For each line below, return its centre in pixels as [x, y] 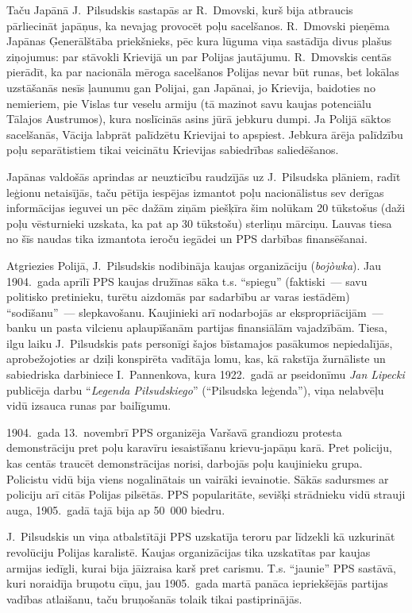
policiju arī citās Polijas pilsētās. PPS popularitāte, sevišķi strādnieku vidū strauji [206, 494]
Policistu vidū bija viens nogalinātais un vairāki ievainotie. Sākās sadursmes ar [198, 478]
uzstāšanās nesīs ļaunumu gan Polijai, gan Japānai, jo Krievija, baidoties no [191, 87]
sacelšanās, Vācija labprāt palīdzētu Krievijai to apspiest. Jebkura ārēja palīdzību [205, 134]
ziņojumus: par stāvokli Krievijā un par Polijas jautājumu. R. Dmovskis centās [199, 56]
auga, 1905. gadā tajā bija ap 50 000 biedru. [116, 509]
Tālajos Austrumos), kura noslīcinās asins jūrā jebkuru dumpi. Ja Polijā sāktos [199, 119]
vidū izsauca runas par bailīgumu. [89, 405]
